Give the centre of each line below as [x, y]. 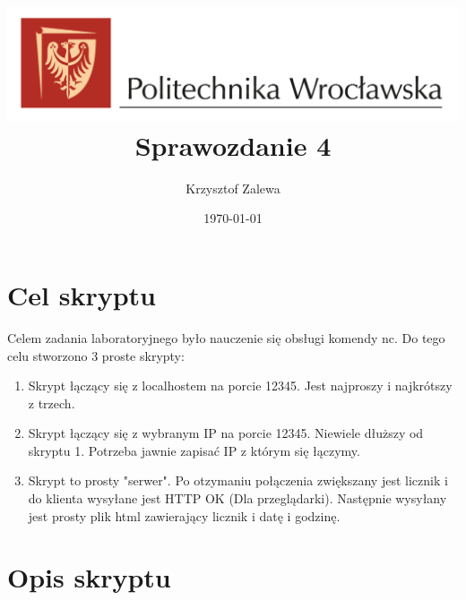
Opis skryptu [89, 577]
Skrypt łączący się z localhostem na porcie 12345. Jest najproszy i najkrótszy [240, 386]
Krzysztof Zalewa [233, 188]
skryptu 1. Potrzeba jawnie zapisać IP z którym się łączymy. [194, 450]
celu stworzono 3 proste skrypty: [96, 355]
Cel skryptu [82, 294]
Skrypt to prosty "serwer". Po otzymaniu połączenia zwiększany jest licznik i [238, 480]
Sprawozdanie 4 [233, 145]
